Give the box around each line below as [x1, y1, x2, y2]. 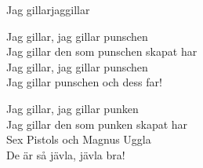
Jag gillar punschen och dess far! [6, 74, 162, 90]
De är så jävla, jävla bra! [6, 146, 125, 163]
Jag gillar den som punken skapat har [6, 115, 188, 132]
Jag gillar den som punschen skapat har [6, 43, 198, 60]
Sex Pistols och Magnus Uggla [6, 131, 151, 148]
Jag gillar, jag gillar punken [6, 100, 139, 116]
